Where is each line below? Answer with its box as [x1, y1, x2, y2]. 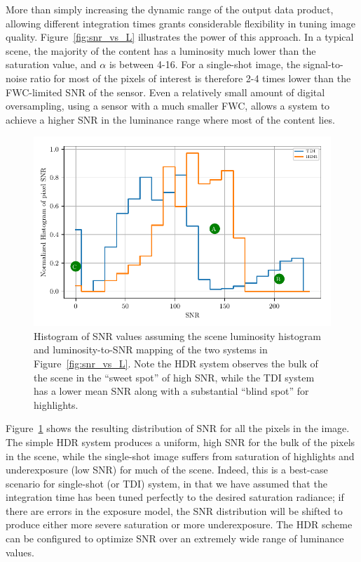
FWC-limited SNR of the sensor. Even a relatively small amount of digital [6, 84, 325, 99]
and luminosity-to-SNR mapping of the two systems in [34, 342, 268, 357]
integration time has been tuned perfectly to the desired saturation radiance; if [6, 490, 344, 504]
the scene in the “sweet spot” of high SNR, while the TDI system [34, 370, 315, 384]
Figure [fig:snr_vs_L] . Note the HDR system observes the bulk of [34, 355, 318, 370]
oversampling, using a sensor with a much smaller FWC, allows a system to [6, 98, 330, 113]
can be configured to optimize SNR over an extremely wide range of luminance [6, 531, 344, 546]
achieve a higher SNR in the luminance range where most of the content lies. [6, 112, 335, 126]
